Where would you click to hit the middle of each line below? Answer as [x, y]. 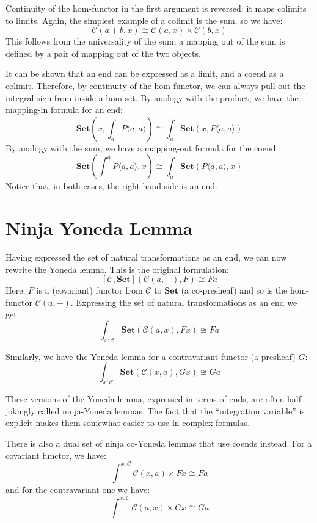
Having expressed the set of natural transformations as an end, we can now [146, 257]
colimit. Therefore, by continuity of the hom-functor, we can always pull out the [155, 85]
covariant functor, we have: [56, 455]
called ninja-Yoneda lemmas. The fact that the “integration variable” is [171, 410]
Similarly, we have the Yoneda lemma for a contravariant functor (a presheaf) [151, 356]
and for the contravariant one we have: [78, 489]
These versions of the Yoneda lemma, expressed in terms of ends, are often [145, 399]
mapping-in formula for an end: [64, 110]
